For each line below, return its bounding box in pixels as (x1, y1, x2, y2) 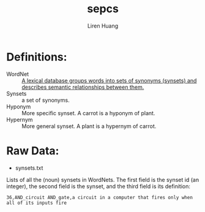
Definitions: (6, 50, 67, 64)
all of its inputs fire (6, 200, 67, 206)
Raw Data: (6, 143, 59, 157)
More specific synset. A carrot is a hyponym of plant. (21, 109, 155, 116)
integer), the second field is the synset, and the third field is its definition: (6, 183, 191, 190)
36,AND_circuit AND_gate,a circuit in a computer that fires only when (6, 194, 193, 200)
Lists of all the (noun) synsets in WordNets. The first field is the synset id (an (6, 176, 199, 183)
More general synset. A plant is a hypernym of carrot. (21, 122, 157, 130)
